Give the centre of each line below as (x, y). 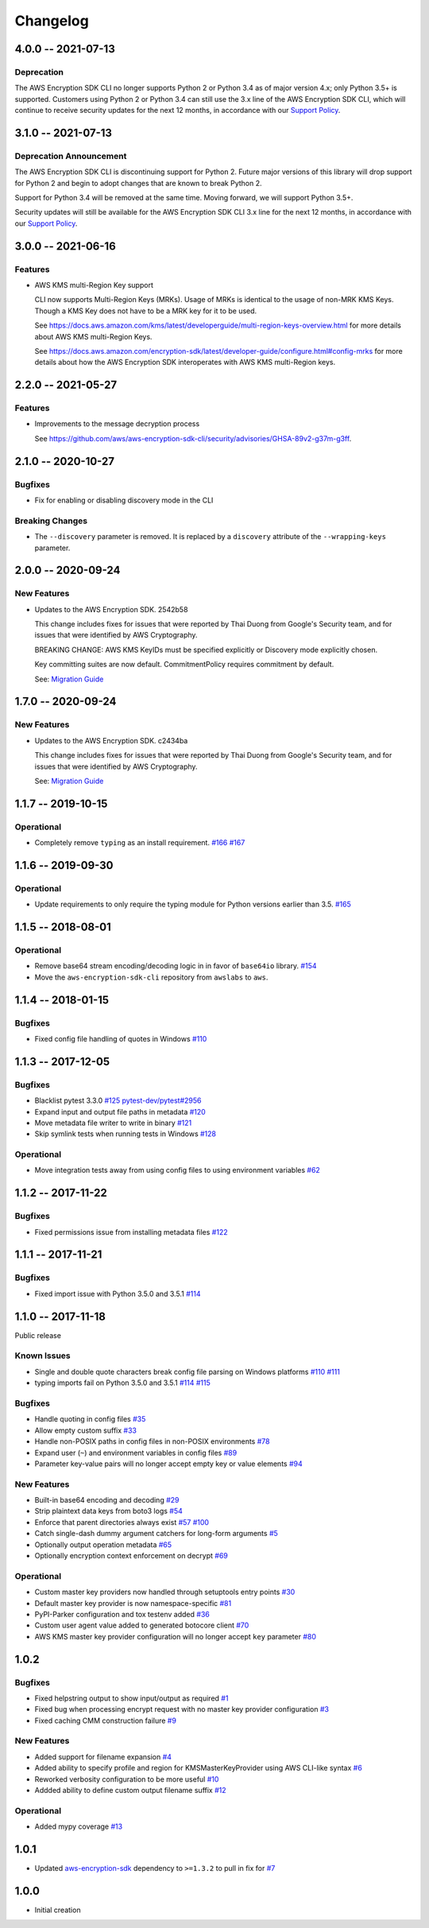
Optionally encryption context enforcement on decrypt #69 (131, 1556)
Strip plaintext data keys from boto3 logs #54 (108, 1511)
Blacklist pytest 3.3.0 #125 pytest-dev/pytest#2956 (118, 1100)
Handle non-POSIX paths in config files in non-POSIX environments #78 (152, 1441)
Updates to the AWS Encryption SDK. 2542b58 (111, 609)
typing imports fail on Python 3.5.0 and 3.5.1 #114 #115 (122, 1383)
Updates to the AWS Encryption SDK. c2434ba (111, 740)
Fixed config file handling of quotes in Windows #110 (121, 1039)
